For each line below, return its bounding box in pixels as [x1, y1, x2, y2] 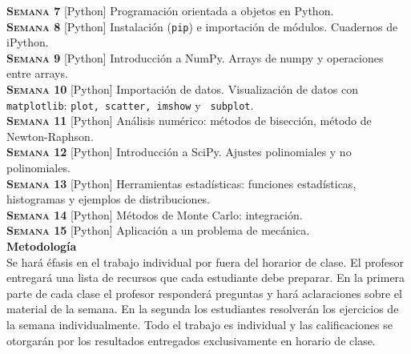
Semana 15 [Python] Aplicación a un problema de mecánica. [6, 222, 310, 239]
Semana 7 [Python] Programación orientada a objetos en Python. [6, 2, 334, 18]
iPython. [6, 34, 49, 50]
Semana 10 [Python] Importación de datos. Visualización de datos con [6, 81, 358, 98]
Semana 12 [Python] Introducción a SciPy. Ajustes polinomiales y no [6, 143, 352, 160]
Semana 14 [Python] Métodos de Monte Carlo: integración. [6, 206, 303, 223]
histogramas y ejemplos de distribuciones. [6, 191, 211, 207]
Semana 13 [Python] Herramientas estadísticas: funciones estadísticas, [6, 175, 357, 191]
